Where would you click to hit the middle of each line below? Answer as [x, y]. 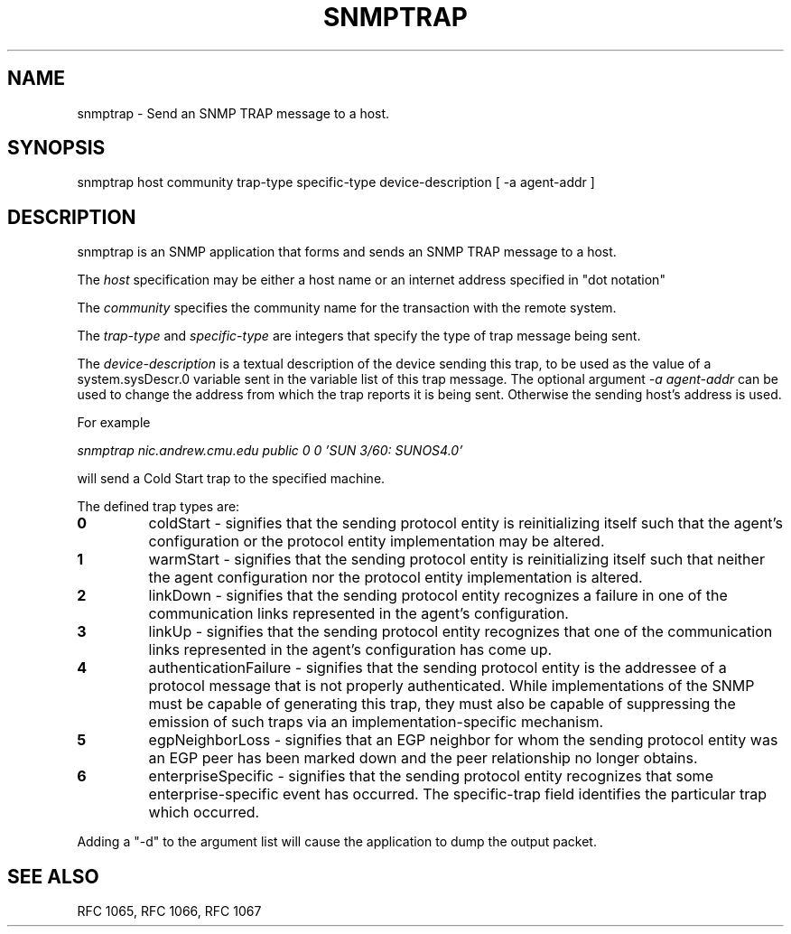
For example [114, 423]
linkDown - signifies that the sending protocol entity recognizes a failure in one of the [438, 596]
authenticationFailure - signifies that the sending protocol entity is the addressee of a [437, 668]
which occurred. [204, 813]
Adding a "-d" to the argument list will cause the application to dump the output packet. [337, 842]
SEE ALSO [53, 876]
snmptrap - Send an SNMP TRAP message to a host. [233, 113]
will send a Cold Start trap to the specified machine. [231, 479]
